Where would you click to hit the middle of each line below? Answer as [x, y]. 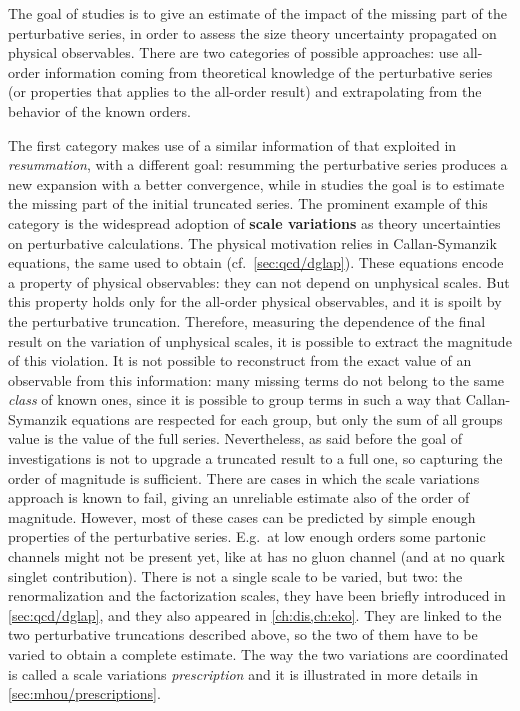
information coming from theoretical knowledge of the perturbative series [268, 71]
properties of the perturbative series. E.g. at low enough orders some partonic [247, 536]
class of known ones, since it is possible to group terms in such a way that [235, 399]
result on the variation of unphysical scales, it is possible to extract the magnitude [260, 340]
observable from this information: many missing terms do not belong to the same [256, 379]
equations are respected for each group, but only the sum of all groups [287, 418]
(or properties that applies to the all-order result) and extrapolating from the [245, 91]
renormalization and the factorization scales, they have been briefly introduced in [257, 595]
